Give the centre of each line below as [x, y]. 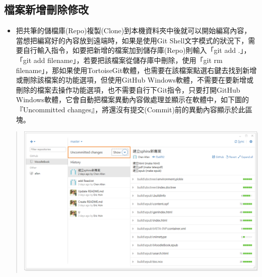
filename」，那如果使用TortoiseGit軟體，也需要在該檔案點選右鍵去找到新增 [136, 70]
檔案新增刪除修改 [46, 9]
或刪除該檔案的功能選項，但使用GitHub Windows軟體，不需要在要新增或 [135, 80]
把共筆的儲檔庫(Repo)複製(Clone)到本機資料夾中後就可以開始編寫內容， [134, 30]
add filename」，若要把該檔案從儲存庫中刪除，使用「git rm [128, 60]
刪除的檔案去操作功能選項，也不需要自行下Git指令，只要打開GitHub [128, 89]
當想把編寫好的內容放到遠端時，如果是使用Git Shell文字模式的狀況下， [132, 40]
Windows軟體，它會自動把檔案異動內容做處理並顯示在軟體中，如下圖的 [132, 99]
